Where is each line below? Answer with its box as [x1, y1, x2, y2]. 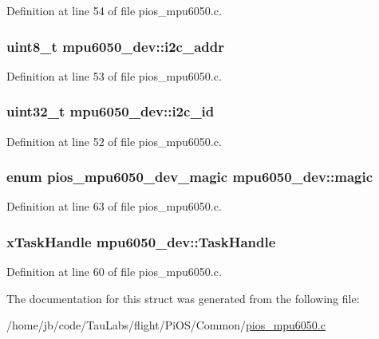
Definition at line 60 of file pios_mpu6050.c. [6, 263, 222, 280]
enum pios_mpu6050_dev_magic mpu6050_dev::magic [6, 167, 373, 187]
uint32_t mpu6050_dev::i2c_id [6, 101, 215, 121]
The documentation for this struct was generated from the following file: [6, 290, 360, 306]
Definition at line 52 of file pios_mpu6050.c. [6, 132, 222, 149]
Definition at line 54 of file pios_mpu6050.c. [6, 2, 222, 18]
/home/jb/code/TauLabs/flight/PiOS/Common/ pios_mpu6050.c [6, 317, 326, 333]
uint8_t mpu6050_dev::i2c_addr [6, 36, 224, 56]
